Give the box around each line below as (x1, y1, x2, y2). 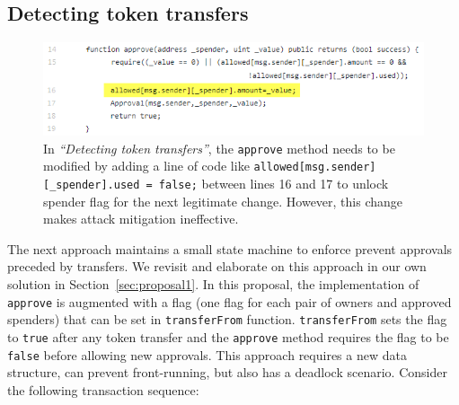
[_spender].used (43, 178, 140, 191)
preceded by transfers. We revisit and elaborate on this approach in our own (7, 257, 427, 276)
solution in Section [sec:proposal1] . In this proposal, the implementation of (7, 275, 419, 293)
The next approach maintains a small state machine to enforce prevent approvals (7, 239, 453, 258)
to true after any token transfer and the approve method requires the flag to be (7, 327, 449, 346)
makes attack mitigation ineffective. (43, 209, 239, 228)
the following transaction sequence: (7, 380, 199, 399)
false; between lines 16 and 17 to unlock (158, 173, 389, 192)
